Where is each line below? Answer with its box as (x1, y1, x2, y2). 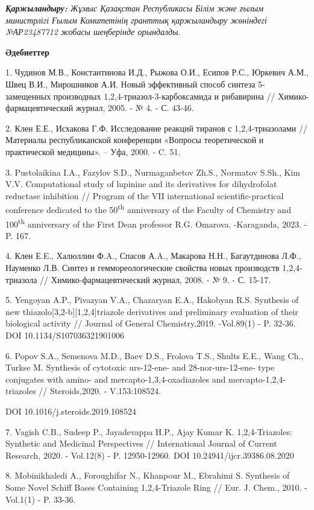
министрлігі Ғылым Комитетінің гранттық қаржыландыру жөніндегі (5, 13, 267, 26)
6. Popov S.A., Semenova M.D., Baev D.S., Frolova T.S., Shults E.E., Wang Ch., (5, 349, 304, 362)
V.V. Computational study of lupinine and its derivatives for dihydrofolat (5, 177, 277, 190)
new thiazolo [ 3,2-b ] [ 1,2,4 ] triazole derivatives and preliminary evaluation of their (5, 305, 298, 317)
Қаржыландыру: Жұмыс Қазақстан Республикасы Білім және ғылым (5, 2, 264, 14)
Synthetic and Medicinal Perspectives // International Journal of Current (5, 437, 277, 450)
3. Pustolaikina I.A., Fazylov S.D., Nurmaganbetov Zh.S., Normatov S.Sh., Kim (5, 165, 300, 178)
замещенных (5, 89, 51, 102)
